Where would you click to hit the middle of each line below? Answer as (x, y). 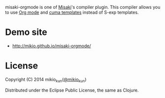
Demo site (26, 32)
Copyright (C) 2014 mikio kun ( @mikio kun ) (46, 80)
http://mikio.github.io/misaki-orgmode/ (51, 46)
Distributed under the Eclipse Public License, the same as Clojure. (72, 90)
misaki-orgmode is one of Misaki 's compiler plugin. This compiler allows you (83, 7)
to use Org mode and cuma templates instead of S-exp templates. (72, 12)
